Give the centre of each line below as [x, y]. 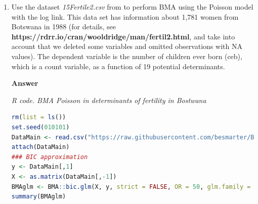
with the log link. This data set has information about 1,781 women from [125, 16]
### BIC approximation [50, 157]
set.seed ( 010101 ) [40, 127]
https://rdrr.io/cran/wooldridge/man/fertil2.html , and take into [123, 36]
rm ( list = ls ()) [39, 117]
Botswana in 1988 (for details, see [63, 27]
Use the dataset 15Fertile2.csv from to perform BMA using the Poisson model [132, 7]
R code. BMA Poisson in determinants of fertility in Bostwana [109, 100]
